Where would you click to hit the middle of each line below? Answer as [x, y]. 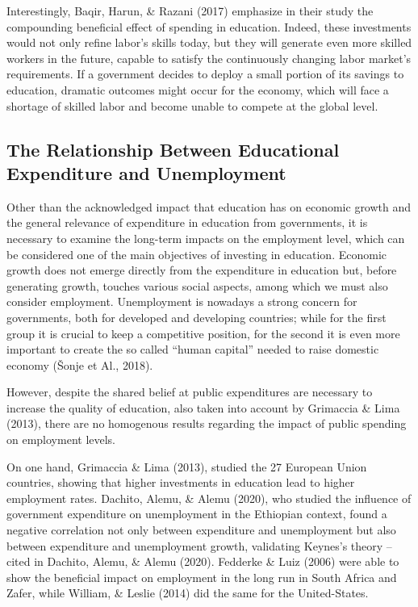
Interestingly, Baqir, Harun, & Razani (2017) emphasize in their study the [190, 10]
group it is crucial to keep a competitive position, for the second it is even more [203, 333]
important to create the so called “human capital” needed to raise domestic [193, 349]
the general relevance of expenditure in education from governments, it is [187, 222]
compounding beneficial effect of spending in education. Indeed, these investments [209, 26]
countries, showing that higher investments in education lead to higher [181, 482]
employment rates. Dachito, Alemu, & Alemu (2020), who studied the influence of [209, 498]
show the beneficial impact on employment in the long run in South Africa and [202, 577]
